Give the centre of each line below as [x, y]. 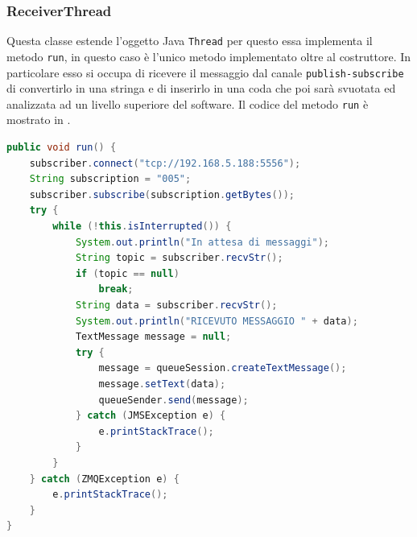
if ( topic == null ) [127, 273]
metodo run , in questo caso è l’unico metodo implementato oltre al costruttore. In [209, 56]
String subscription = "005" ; [110, 179]
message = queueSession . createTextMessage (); [223, 368]
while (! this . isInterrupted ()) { [142, 226]
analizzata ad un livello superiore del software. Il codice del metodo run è [188, 103]
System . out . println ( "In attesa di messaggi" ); [202, 242]
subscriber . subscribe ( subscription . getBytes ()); [162, 194]
